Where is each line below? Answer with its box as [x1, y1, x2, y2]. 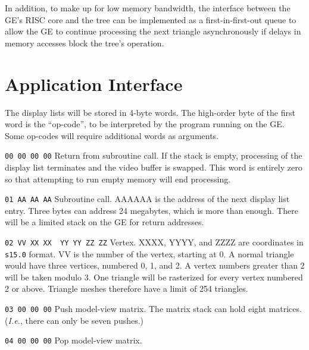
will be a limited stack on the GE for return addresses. [5, 216, 204, 228]
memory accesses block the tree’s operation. [5, 36, 164, 49]
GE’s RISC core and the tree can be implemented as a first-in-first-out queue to [5, 13, 296, 26]
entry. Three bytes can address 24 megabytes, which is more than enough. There [5, 204, 298, 216]
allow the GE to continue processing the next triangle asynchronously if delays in [5, 25, 301, 37]
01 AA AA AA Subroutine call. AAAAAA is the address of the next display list [5, 193, 290, 205]
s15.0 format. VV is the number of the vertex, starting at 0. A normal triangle [5, 247, 294, 260]
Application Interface [5, 71, 183, 96]
